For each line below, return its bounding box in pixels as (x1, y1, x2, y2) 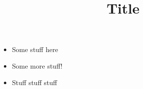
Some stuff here (12, 44, 58, 54)
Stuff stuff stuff (12, 77, 57, 87)
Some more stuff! (12, 60, 63, 71)
